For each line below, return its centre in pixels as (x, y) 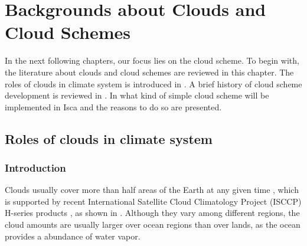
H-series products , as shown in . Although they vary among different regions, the (152, 213)
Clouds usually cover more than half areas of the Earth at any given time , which (152, 190)
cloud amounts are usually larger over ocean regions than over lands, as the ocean (153, 224)
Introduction (35, 167)
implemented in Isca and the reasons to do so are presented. (113, 106)
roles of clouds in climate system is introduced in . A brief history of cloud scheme (153, 83)
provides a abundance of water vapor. (73, 236)
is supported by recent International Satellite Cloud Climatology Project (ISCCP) (153, 201)
